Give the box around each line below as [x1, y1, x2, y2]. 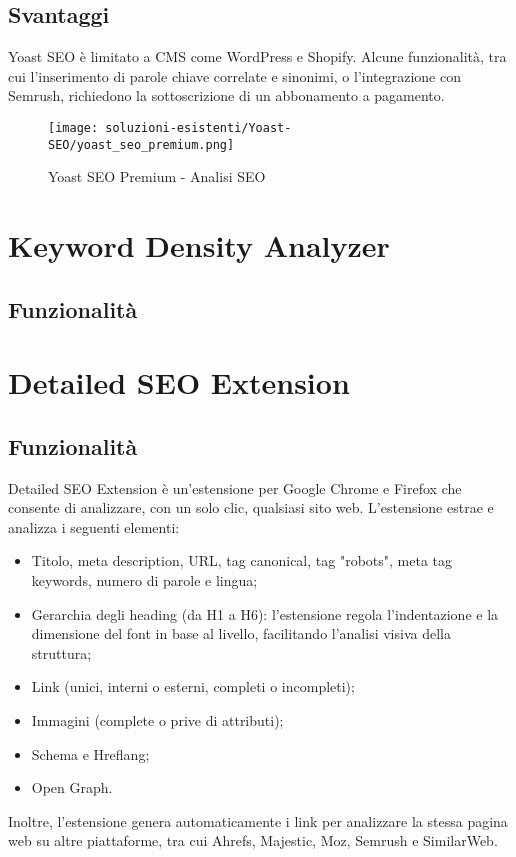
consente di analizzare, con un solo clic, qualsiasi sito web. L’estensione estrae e [8, 497, 494, 518]
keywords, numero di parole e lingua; [31, 570, 258, 590]
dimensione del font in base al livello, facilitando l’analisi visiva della [31, 623, 451, 644]
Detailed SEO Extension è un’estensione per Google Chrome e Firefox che [8, 477, 462, 498]
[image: [48, 120, 99, 135]
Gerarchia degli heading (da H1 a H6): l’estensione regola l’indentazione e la [31, 603, 499, 624]
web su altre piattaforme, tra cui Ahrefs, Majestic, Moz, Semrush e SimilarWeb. [8, 830, 498, 851]
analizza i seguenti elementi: [8, 516, 180, 537]
